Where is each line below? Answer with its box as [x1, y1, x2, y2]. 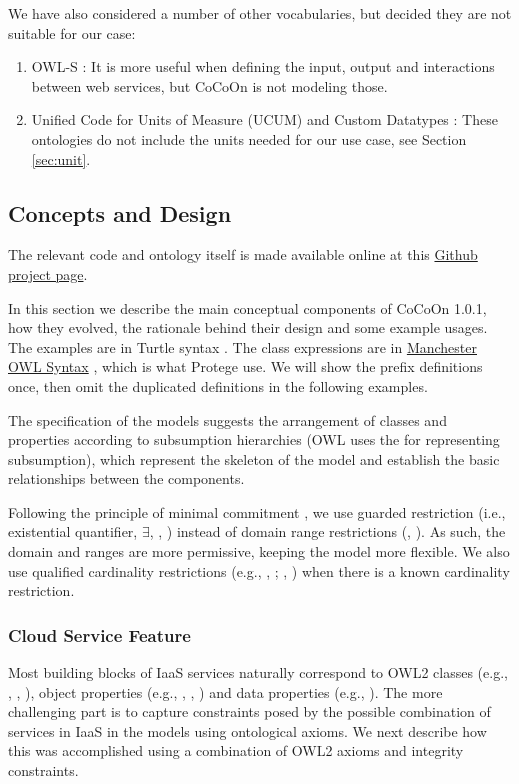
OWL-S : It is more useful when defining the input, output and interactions [31, 56, 495, 77]
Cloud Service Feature [8, 622, 191, 647]
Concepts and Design [8, 197, 232, 228]
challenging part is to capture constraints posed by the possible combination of [8, 701, 491, 722]
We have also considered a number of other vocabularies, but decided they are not [8, 3, 512, 23]
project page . [8, 263, 88, 284]
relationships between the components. [8, 468, 245, 489]
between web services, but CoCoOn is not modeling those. [31, 75, 388, 96]
